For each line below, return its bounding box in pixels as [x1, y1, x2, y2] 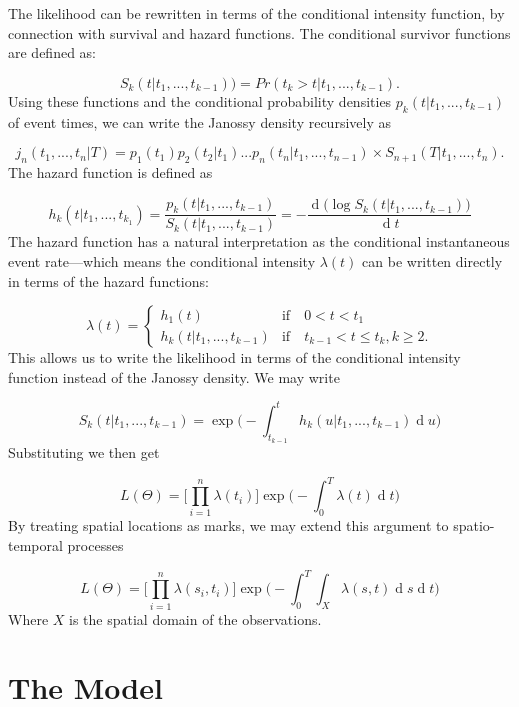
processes [67, 535, 124, 556]
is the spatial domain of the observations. [69, 608, 322, 629]
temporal [8, 535, 63, 556]
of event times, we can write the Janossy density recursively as [8, 111, 391, 132]
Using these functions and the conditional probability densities [8, 90, 392, 111]
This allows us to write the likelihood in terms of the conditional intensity [8, 347, 461, 368]
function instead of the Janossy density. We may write [8, 366, 340, 387]
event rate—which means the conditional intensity [8, 250, 316, 271]
